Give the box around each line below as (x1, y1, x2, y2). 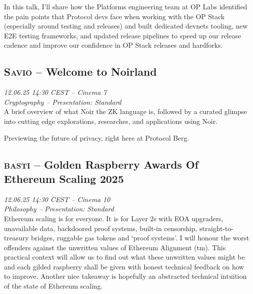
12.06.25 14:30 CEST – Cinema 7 (4, 87, 107, 97)
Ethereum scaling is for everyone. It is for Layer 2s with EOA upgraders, (4, 213, 223, 223)
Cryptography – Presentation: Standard (4, 96, 122, 107)
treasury (4, 233, 29, 243)
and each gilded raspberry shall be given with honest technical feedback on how (4, 261, 244, 271)
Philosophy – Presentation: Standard (4, 204, 114, 214)
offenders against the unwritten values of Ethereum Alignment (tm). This (4, 242, 226, 252)
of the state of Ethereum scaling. (4, 281, 103, 291)
